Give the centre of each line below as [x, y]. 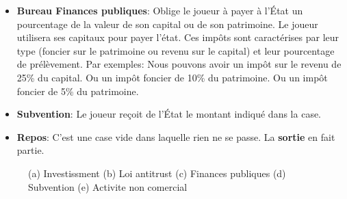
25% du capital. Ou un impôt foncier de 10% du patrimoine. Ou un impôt [172, 77]
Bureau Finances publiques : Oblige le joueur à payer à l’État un [160, 10]
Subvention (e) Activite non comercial [108, 186]
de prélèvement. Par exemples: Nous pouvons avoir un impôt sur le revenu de [179, 64]
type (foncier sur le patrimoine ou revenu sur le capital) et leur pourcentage [176, 50]
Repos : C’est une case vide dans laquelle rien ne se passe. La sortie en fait [176, 136]
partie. [30, 150]
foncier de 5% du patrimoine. [78, 91]
